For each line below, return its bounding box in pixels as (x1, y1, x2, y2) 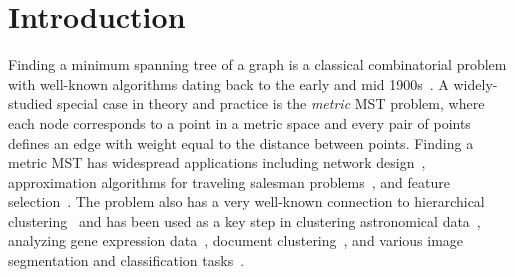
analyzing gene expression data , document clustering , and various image (8, 230, 464, 251)
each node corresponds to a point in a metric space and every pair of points (8, 112, 471, 133)
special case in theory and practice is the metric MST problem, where (57, 93, 485, 114)
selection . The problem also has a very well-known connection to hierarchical (8, 191, 485, 212)
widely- (453, 73, 498, 94)
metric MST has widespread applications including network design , (8, 152, 426, 173)
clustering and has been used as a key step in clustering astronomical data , (8, 210, 481, 231)
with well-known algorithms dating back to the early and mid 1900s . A (8, 73, 449, 94)
